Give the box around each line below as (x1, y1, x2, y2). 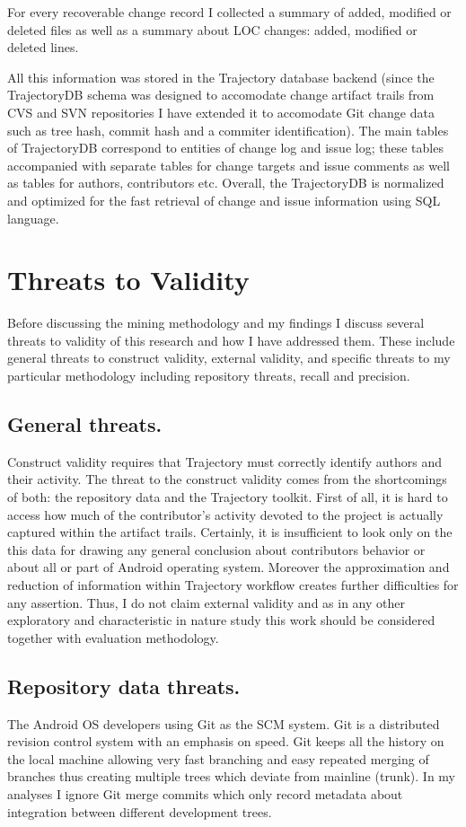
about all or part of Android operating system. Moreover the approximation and (7, 558, 450, 576)
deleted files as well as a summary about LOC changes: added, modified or (7, 20, 418, 39)
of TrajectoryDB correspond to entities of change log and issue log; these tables (7, 138, 444, 157)
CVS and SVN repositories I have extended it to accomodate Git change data (7, 102, 435, 121)
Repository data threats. (7, 672, 241, 699)
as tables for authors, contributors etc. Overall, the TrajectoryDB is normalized (7, 173, 444, 192)
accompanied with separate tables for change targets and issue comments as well (7, 155, 450, 174)
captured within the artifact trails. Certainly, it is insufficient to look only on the (7, 523, 453, 541)
